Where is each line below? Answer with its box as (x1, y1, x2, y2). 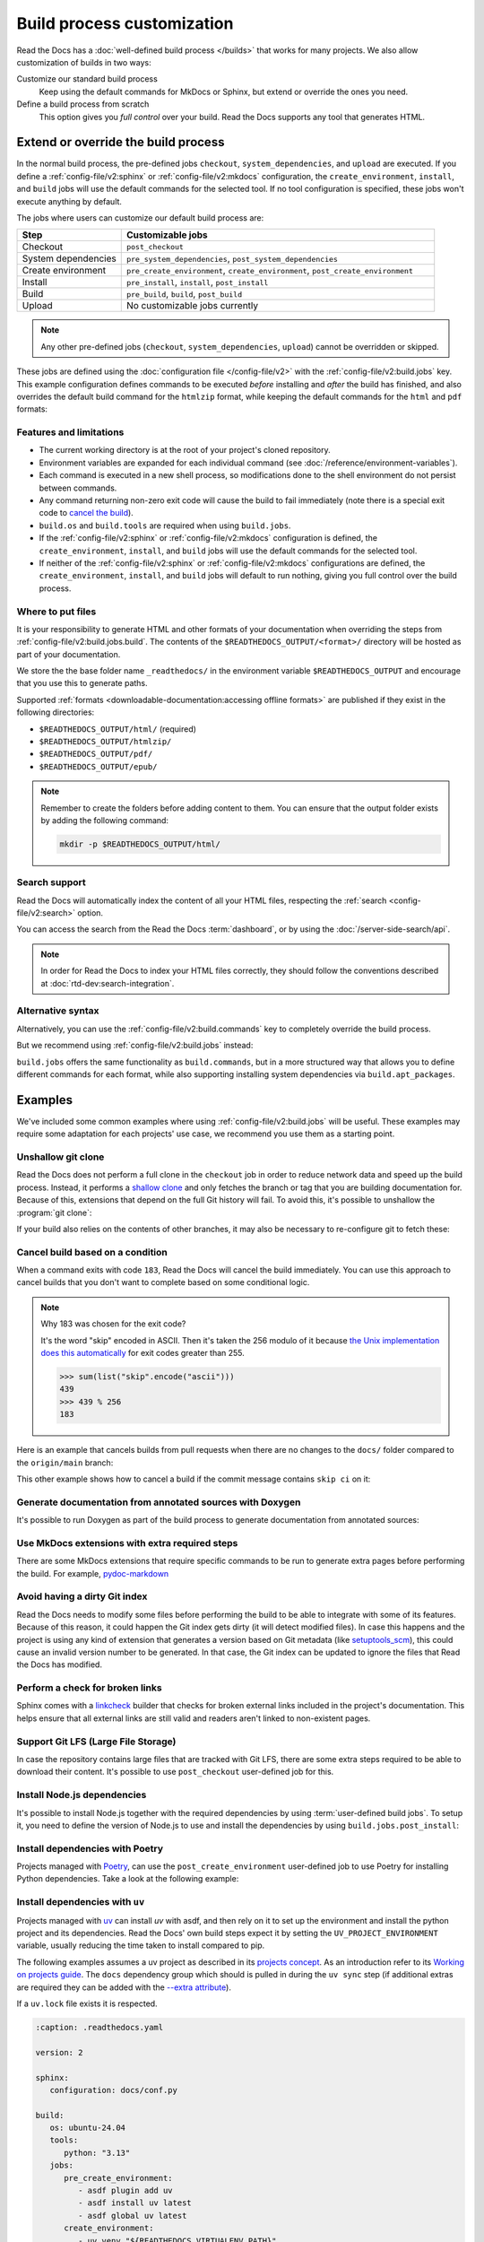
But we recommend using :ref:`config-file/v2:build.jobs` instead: (16, 1040, 254, 1051)
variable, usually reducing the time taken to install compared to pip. (16, 1940, 264, 1951)
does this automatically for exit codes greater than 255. (40, 1348, 246, 1359)
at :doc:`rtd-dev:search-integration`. (40, 978, 175, 988)
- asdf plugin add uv (77, 2186, 174, 2196)
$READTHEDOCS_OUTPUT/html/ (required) (39, 723, 197, 734)
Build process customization (16, 13, 234, 33)
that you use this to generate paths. (16, 678, 148, 689)
